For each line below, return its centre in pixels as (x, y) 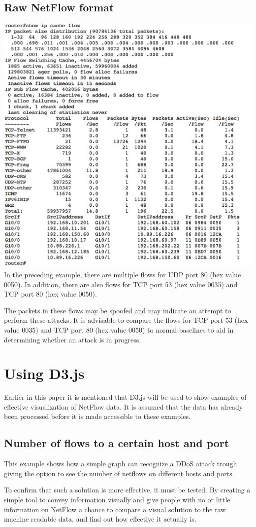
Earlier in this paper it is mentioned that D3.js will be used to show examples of (125, 397)
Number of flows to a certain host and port (117, 443)
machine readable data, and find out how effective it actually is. (100, 519)
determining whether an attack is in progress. (73, 339)
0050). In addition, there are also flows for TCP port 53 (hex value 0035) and (121, 284)
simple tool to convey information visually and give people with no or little (117, 499)
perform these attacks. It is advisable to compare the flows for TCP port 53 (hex (126, 320)
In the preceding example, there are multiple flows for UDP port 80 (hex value (123, 274)
